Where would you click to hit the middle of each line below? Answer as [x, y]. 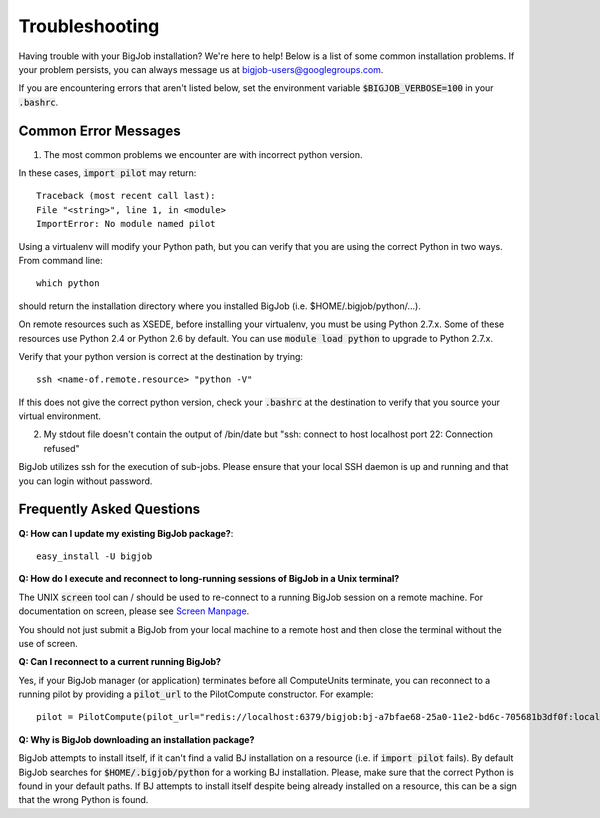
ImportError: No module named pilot [126, 224]
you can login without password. [85, 481]
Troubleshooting [89, 26]
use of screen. [48, 643]
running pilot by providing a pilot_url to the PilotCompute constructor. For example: [196, 694]
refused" [61, 448]
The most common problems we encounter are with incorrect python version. [203, 154]
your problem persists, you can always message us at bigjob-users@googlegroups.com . [201, 69]
